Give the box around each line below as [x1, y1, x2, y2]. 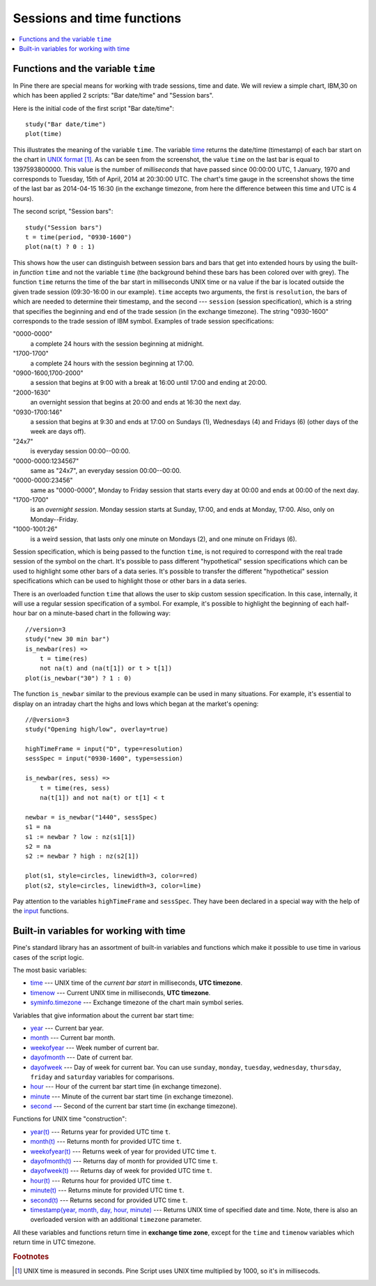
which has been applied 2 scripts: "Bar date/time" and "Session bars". [13, 91, 214, 100]
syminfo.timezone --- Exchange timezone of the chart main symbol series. [30, 998, 244, 1007]
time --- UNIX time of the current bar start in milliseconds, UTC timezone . [30, 978, 243, 987]
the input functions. [13, 907, 69, 915]
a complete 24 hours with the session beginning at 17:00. [30, 359, 194, 368]
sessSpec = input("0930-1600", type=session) [25, 755, 184, 763]
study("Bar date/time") [25, 121, 107, 128]
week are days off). [30, 428, 86, 436]
